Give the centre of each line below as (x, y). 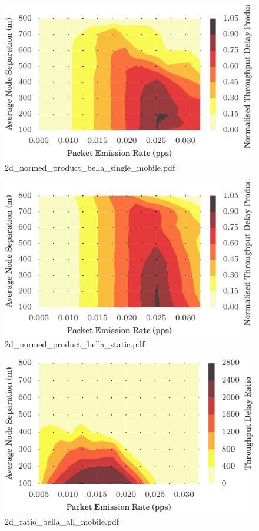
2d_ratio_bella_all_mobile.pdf (62, 521)
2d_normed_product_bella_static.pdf (75, 344)
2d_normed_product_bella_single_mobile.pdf (90, 167)
